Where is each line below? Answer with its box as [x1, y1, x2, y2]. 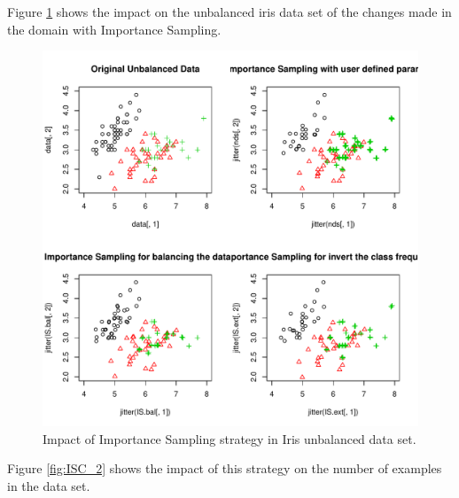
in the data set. [7, 476, 90, 494]
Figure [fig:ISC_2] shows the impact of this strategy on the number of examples [7, 459, 442, 478]
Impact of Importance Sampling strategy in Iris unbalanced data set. [43, 429, 416, 447]
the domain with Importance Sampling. [7, 19, 222, 38]
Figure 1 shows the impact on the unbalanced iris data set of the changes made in [7, 3, 452, 20]
